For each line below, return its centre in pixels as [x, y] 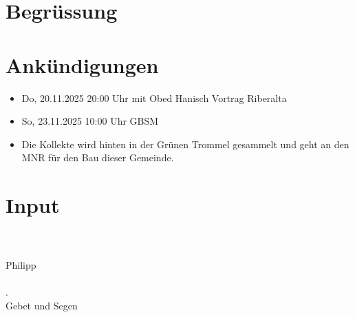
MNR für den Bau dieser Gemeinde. [98, 157]
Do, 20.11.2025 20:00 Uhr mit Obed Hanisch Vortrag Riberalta [154, 98]
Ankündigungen [82, 64]
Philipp [21, 265]
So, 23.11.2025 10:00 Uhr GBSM [90, 121]
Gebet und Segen [42, 305]
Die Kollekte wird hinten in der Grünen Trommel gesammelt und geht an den [185, 144]
